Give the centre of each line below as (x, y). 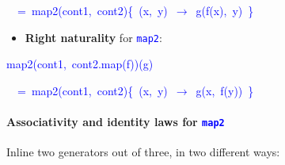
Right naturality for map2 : (93, 37)
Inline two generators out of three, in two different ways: (143, 152)
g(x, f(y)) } (225, 90)
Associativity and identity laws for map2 (116, 122)
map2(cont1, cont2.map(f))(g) (80, 64)
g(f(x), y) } (225, 10)
